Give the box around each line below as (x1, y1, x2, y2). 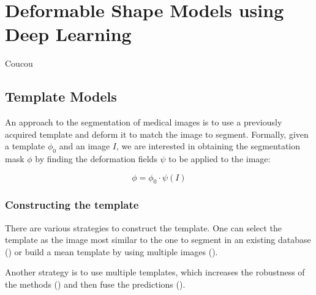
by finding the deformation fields (35, 152, 157, 165)
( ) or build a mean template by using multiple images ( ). (5, 245, 218, 258)
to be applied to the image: (168, 152, 271, 165)
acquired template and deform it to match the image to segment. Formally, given (5, 127, 309, 140)
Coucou (5, 57, 33, 70)
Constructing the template (5, 197, 139, 212)
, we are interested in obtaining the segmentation (116, 140, 301, 152)
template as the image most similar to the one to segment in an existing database (5, 233, 311, 246)
